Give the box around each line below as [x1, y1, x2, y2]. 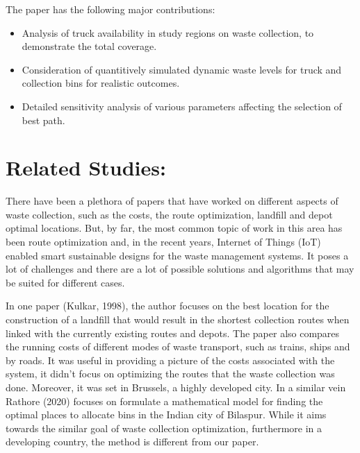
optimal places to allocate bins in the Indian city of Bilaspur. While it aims [6, 407, 327, 422]
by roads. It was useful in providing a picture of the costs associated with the [6, 352, 335, 367]
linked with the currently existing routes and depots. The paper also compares [6, 325, 340, 340]
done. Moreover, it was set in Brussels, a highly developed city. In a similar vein [6, 380, 346, 394]
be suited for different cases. [6, 275, 125, 289]
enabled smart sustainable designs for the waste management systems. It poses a [6, 248, 349, 262]
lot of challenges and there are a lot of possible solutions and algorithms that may [6, 262, 354, 276]
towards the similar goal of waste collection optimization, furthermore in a [6, 420, 322, 435]
